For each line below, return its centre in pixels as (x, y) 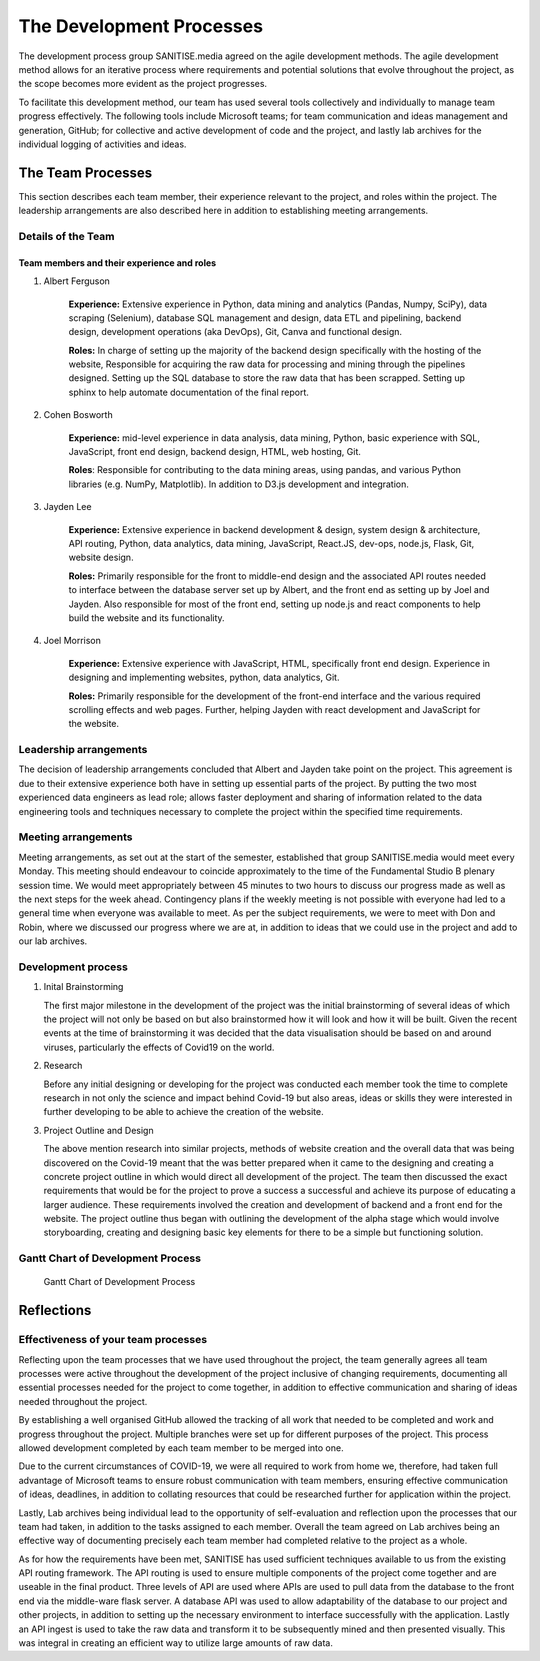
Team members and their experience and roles (117, 262)
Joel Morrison (72, 641)
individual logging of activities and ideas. (102, 144)
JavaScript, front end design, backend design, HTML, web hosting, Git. (215, 452)
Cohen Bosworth (78, 415)
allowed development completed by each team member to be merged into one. (181, 1447)
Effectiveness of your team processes (113, 1340)
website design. (101, 557)
